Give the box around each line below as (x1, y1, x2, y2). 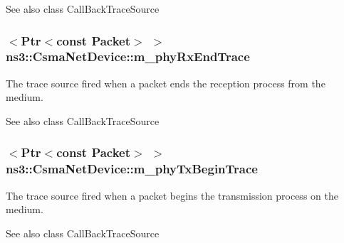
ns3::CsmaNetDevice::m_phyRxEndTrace (6, 48, 250, 65)
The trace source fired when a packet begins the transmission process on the (6, 188, 338, 202)
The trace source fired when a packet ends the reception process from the (6, 75, 325, 90)
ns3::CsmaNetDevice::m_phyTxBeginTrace (6, 160, 258, 178)
